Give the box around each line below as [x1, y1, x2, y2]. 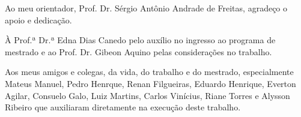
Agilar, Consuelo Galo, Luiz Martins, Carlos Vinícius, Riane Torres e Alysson [5, 89, 290, 101]
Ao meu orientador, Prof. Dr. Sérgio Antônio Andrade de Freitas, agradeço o [5, 2, 288, 14]
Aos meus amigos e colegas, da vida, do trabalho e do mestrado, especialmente [5, 65, 294, 78]
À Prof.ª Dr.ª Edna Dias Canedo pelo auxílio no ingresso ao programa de [5, 34, 276, 46]
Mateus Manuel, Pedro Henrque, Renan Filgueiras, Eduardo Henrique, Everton [5, 77, 296, 89]
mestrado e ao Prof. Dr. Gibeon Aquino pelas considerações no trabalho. [5, 45, 272, 58]
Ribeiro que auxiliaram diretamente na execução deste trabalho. [5, 101, 241, 113]
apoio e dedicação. [5, 13, 72, 26]
